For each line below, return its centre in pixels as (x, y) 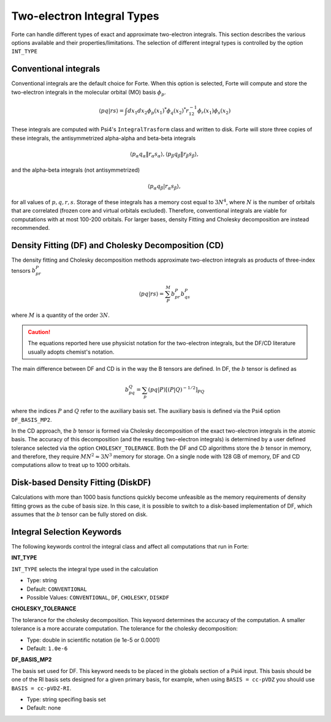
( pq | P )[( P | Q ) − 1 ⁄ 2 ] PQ (176, 390)
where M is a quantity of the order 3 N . (61, 315)
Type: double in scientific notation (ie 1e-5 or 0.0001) (93, 640)
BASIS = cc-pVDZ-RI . (41, 688)
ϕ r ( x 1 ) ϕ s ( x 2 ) (214, 112)
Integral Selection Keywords (67, 532)
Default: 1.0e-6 (47, 648)
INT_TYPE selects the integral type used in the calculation (85, 569)
